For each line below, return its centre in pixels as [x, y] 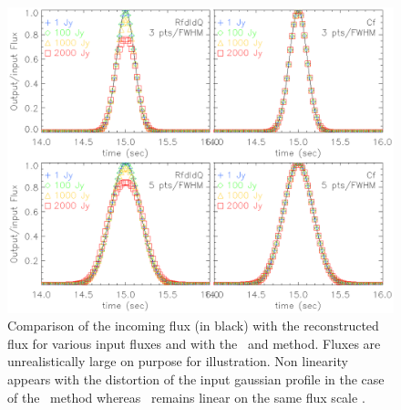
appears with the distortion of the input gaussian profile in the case [196, 378]
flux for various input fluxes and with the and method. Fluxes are [194, 343]
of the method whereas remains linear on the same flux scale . [186, 397]
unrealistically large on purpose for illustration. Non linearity [178, 361]
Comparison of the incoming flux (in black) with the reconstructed [193, 326]
